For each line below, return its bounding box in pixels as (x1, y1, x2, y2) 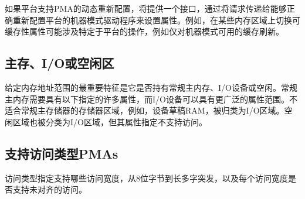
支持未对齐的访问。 (12, 183, 87, 195)
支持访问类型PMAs (5, 144, 118, 162)
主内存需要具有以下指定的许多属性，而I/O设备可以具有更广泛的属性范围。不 (5, 92, 297, 105)
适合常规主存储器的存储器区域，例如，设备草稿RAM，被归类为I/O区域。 (5, 104, 284, 116)
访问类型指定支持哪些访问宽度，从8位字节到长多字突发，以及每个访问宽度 (5, 171, 288, 184)
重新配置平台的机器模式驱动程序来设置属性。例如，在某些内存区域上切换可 (12, 13, 300, 26)
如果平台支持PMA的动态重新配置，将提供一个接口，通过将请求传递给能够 (5, 2, 287, 14)
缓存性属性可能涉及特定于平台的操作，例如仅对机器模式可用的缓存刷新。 (5, 25, 284, 37)
